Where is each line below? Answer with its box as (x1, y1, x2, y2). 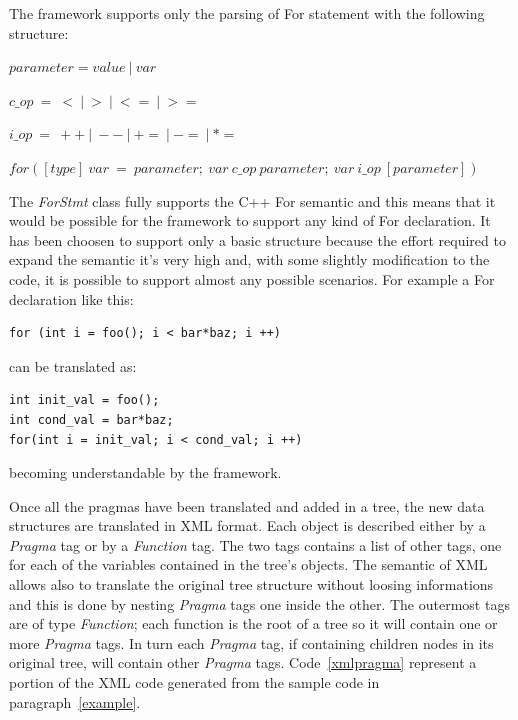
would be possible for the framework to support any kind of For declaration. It (9, 210, 491, 231)
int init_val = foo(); (9, 393, 160, 408)
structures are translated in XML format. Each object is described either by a (9, 515, 486, 536)
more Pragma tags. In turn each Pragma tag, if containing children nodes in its (9, 632, 494, 653)
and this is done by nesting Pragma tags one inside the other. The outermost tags (9, 593, 510, 614)
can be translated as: (9, 355, 137, 376)
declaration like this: (9, 288, 134, 309)
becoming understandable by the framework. (9, 462, 282, 483)
